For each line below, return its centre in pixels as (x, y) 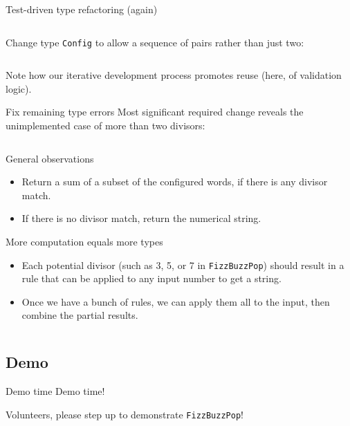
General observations (50, 158)
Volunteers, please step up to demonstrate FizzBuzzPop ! (125, 414)
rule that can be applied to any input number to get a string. (151, 278)
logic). (19, 88)
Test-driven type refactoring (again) (82, 9)
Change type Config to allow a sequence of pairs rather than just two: (155, 42)
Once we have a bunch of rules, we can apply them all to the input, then (176, 301)
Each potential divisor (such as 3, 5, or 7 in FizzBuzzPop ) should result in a (183, 265)
